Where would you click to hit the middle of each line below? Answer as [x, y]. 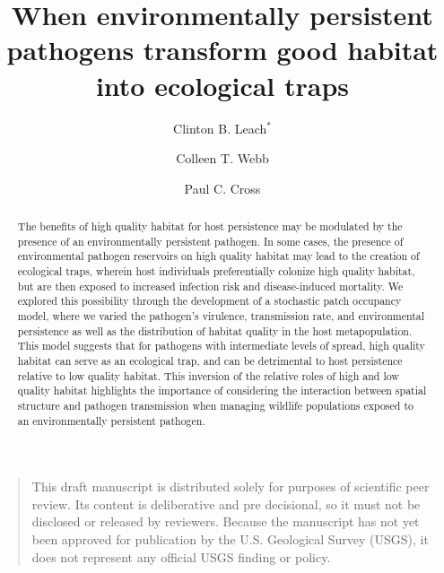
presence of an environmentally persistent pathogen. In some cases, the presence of [210, 241]
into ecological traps [222, 85]
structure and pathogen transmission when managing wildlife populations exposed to [215, 405]
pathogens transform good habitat [222, 50]
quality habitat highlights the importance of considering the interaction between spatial [222, 391]
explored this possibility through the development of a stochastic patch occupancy [209, 301]
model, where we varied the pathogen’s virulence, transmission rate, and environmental [221, 316]
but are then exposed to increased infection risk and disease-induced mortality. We [210, 286]
